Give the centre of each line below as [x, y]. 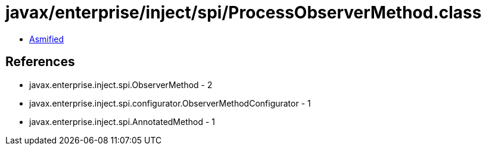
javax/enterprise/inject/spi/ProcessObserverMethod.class [244, 12]
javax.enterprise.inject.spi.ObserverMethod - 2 [121, 85]
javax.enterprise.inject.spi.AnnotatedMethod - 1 [122, 121]
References [40, 62]
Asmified [47, 39]
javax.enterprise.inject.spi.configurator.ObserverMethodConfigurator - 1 [170, 103]
